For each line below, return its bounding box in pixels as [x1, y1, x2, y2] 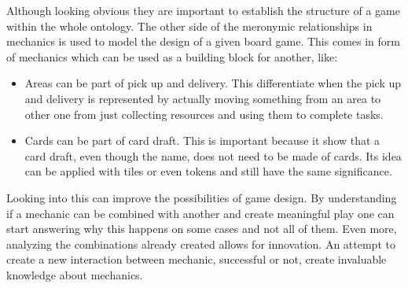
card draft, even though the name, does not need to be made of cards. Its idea [24, 147, 402, 164]
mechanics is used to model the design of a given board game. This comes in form [6, 33, 400, 50]
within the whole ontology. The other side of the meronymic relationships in [6, 17, 373, 34]
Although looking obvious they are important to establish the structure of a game [6, 2, 400, 18]
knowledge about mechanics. [6, 266, 143, 282]
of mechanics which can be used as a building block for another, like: [6, 48, 338, 65]
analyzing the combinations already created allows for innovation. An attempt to [6, 235, 395, 252]
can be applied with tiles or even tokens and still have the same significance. [24, 163, 392, 179]
